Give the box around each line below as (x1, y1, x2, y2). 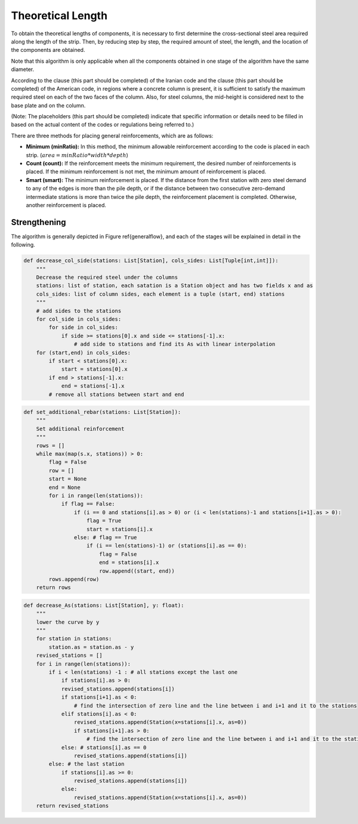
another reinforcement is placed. (26, 201, 107, 208)
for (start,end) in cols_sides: (36, 349, 131, 356)
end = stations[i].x (98, 559, 159, 566)
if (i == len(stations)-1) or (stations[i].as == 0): (87, 542, 248, 549)
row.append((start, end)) (98, 567, 175, 574)
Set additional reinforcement (36, 425, 125, 432)
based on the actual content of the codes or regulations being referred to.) (11, 121, 195, 128)
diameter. (11, 66, 35, 73)
